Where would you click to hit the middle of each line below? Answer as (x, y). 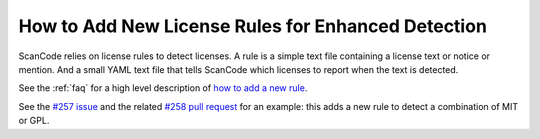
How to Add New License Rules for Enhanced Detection (252, 26)
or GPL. (34, 121)
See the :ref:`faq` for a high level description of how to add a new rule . (163, 88)
